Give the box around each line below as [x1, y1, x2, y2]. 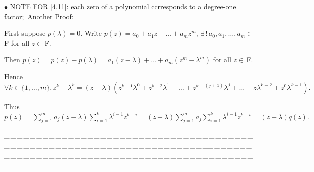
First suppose [4, 28, 46, 38]
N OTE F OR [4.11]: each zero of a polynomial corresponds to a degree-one [10, 1, 236, 11]
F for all [4, 37, 30, 48]
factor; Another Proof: [4, 11, 74, 21]
